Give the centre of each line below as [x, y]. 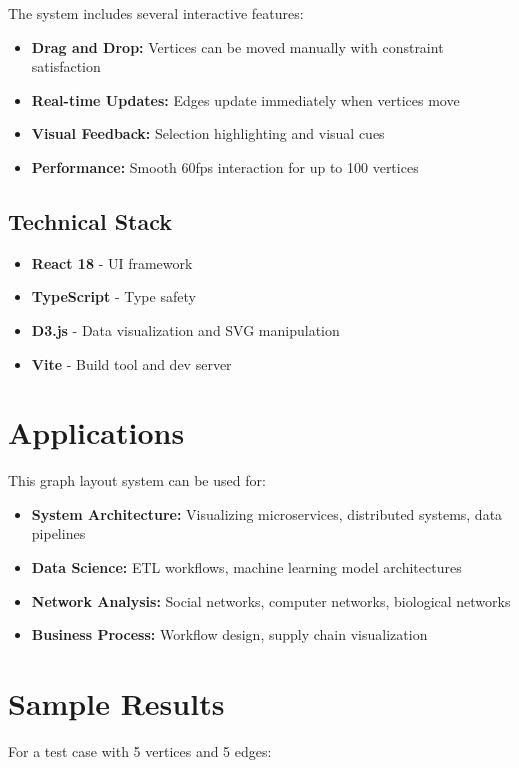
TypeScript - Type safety [113, 296]
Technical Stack [90, 220]
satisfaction [66, 66]
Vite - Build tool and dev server [131, 363]
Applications [96, 432]
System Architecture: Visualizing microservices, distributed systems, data [267, 513]
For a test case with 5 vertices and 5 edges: [140, 750]
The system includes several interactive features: [156, 13]
